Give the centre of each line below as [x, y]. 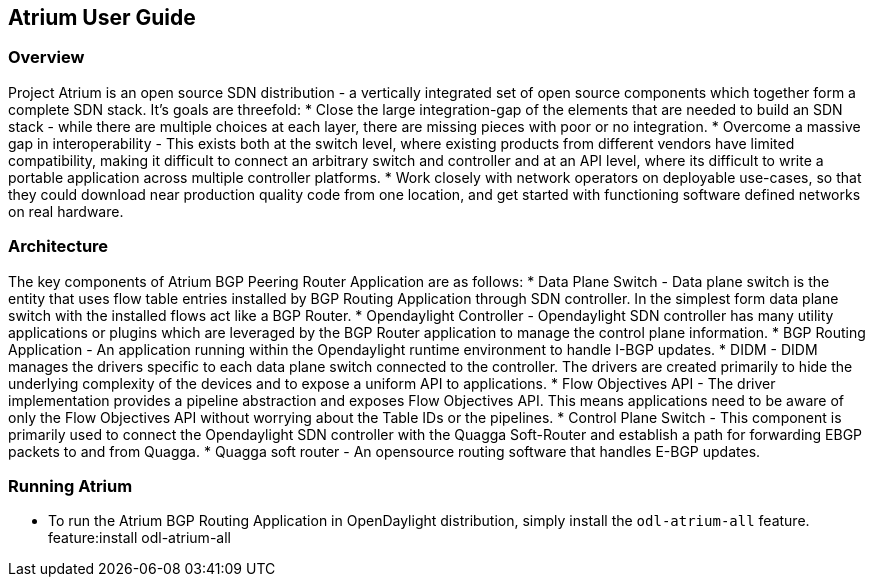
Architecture [58, 246]
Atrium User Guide [102, 17]
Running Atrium [70, 485]
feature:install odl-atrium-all [139, 538]
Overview [46, 57]
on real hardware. [66, 211]
